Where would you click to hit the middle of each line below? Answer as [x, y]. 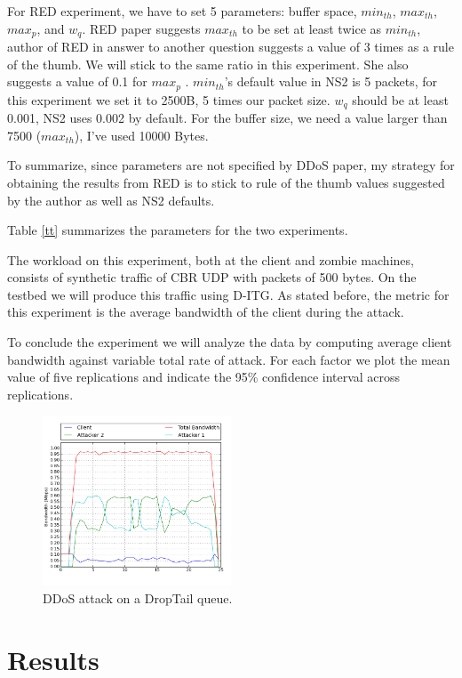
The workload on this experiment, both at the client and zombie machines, [211, 259]
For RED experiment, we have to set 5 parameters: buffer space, [182, 11]
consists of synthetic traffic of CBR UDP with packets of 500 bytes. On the [212, 277]
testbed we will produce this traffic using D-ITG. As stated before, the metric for [228, 294]
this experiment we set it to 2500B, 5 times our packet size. [169, 99]
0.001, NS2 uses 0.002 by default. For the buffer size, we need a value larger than [227, 118]
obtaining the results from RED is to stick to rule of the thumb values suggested [226, 182]
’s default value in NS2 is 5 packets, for [331, 81]
